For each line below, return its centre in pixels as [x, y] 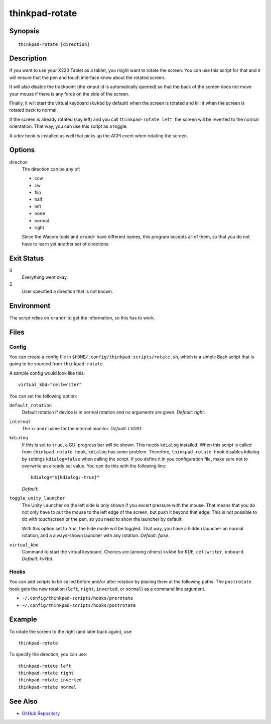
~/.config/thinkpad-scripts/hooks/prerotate [78, 598]
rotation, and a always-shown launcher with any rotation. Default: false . [96, 535]
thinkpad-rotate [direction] [54, 44]
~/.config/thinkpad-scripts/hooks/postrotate [79, 605]
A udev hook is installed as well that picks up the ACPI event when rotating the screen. [99, 135]
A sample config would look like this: [47, 373]
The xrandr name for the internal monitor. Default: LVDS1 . [82, 429]
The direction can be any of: [51, 169]
